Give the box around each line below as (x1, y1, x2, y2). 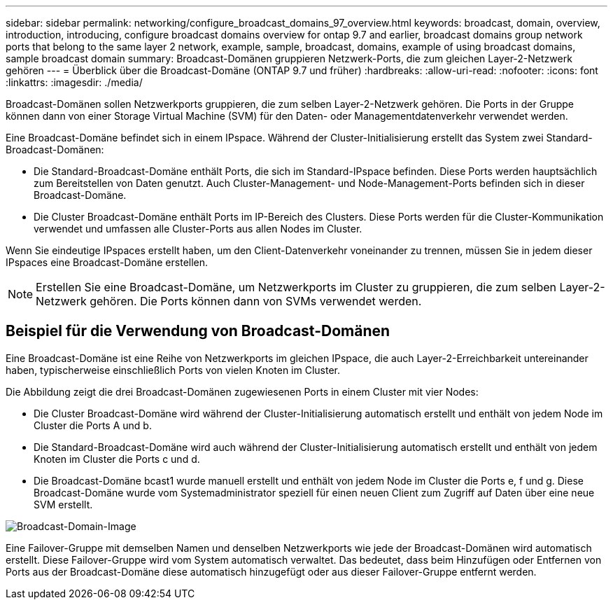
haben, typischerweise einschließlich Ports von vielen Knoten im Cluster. (6, 363, 341, 376)
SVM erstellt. (34, 498, 93, 510)
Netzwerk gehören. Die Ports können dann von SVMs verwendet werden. (36, 294, 422, 308)
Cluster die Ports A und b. (34, 419, 152, 431)
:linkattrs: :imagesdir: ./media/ (6, 76, 143, 88)
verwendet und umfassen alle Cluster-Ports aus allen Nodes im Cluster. (34, 223, 362, 235)
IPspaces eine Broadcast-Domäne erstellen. (6, 256, 209, 268)
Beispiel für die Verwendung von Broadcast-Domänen (6, 322, 390, 340)
